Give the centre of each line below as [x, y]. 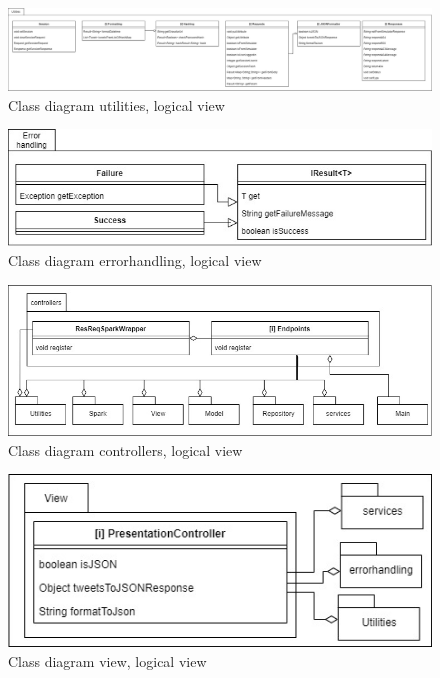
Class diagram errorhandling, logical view [135, 259]
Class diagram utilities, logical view [116, 104]
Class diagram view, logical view [107, 660]
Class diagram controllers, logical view [125, 449]
